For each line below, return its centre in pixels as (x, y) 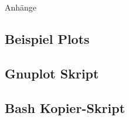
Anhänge (21, 7)
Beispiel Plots (47, 38)
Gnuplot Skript (52, 73)
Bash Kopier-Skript (65, 107)
